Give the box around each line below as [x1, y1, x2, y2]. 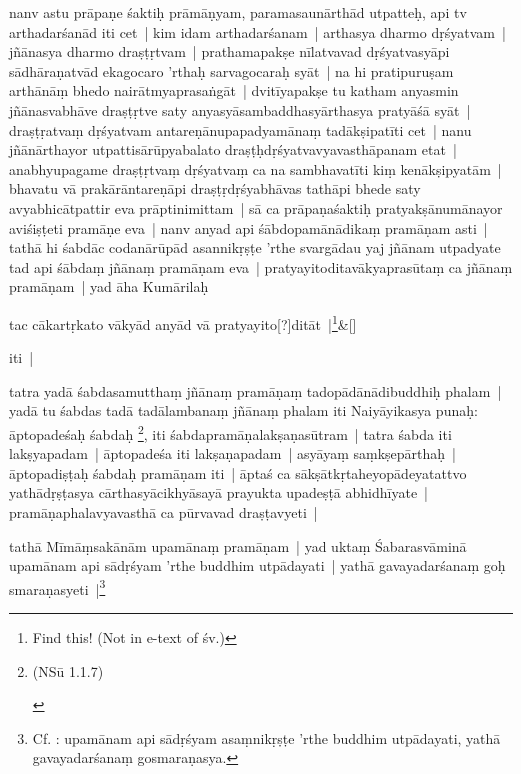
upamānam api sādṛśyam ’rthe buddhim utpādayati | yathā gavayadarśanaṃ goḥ [9, 555, 506, 576]
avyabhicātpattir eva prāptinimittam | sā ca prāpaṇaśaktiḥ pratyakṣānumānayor [9, 197, 503, 218]
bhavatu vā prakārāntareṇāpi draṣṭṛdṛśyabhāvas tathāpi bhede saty [9, 178, 421, 199]
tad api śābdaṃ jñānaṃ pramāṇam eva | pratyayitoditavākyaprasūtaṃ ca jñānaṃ [9, 256, 513, 277]
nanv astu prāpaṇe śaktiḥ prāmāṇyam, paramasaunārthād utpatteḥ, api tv [9, 2, 467, 22]
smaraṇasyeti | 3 [9, 575, 106, 599]
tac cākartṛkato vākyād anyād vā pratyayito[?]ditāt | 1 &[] [9, 310, 357, 334]
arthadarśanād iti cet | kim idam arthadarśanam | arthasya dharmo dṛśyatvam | [9, 21, 506, 42]
